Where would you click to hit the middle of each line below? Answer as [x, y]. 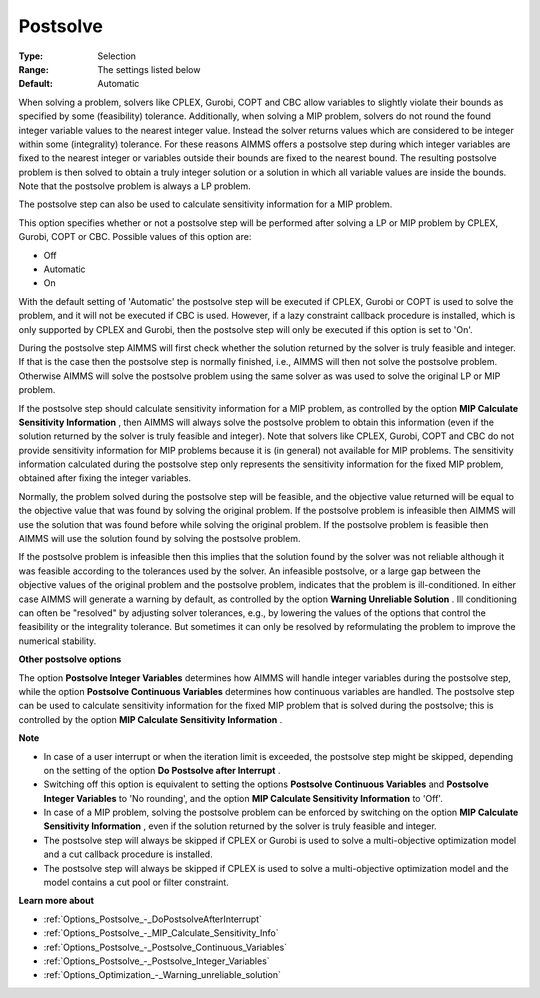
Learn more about [56, 901]
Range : [33, 69]
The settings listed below [149, 69]
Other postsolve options [70, 659]
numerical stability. [57, 641]
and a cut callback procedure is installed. [128, 854]
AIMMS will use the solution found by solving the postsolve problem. [159, 539]
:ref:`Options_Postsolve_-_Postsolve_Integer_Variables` [156, 961]
